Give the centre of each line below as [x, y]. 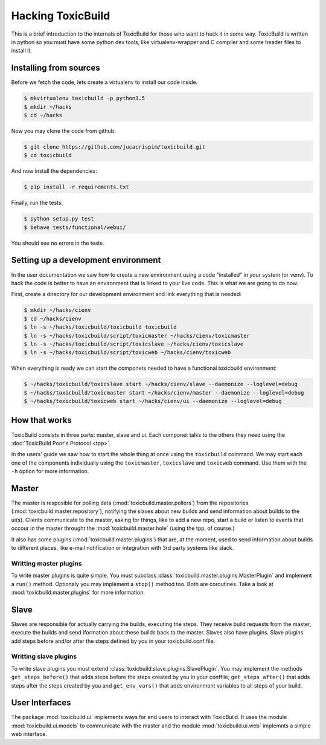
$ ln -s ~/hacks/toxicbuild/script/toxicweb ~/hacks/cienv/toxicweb [127, 353]
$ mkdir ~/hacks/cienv [57, 310]
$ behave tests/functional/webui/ [75, 227]
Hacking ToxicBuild [61, 16]
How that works [42, 420]
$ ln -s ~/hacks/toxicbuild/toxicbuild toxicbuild [101, 327]
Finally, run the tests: [37, 203]
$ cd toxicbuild [48, 155]
